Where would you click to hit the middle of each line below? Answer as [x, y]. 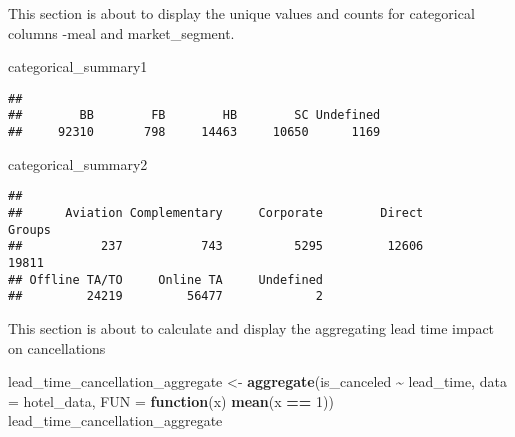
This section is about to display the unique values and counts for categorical [241, 13]
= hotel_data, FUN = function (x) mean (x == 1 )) [171, 400]
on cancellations [57, 347]
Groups [29, 229]
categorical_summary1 [78, 66]
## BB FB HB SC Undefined [194, 115]
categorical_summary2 [78, 163]
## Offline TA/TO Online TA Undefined [165, 279]
